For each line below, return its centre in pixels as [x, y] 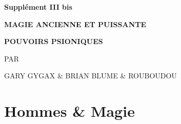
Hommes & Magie [69, 111]
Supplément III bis [38, 7]
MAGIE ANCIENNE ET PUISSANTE [75, 24]
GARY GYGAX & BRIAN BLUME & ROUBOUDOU [90, 76]
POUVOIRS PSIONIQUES [54, 41]
